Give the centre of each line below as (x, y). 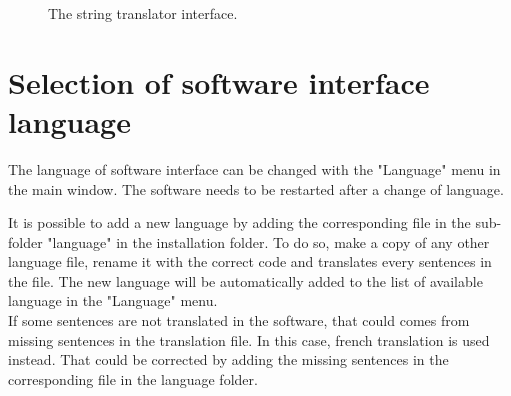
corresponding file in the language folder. (133, 378)
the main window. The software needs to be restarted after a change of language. (256, 188)
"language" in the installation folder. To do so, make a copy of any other (268, 241)
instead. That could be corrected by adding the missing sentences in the (228, 359)
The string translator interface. (143, 13)
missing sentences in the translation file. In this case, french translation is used (249, 339)
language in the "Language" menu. (113, 300)
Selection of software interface (219, 81)
